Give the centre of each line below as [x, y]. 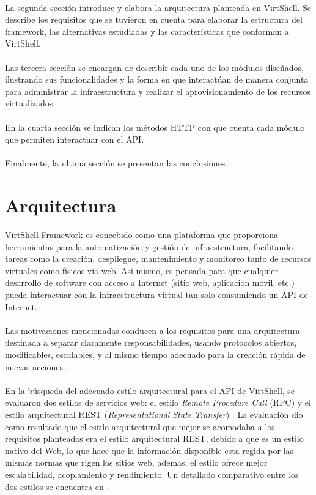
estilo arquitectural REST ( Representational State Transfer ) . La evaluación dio [154, 414]
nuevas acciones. [35, 366]
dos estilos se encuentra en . [57, 486]
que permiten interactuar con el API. [75, 139]
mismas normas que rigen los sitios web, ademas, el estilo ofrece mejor [136, 462]
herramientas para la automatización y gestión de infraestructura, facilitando [149, 246]
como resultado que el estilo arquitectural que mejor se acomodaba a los [140, 426]
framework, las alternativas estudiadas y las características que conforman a [147, 31]
